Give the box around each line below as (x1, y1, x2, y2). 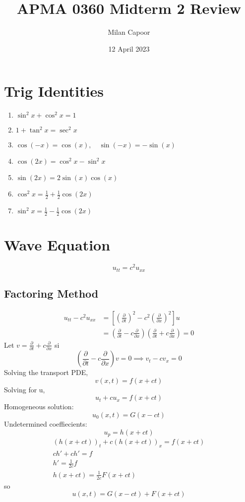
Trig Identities (4, 81, 104, 101)
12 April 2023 (108, 43, 150, 54)
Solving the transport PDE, (4, 367, 88, 377)
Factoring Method (4, 285, 99, 301)
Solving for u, (4, 384, 45, 394)
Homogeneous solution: (4, 401, 74, 412)
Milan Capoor (108, 27, 150, 37)
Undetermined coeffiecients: (4, 418, 87, 429)
